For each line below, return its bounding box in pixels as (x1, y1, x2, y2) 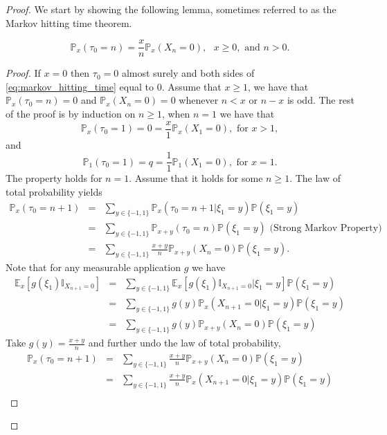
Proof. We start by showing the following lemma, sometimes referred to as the (6, 2, 336, 16)
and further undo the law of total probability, (88, 335, 281, 350)
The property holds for (6, 171, 102, 185)
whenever (179, 93, 219, 107)
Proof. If (6, 66, 41, 80)
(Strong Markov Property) (269, 223, 382, 234)
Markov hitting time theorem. (6, 15, 132, 30)
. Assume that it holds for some (129, 171, 263, 185)
